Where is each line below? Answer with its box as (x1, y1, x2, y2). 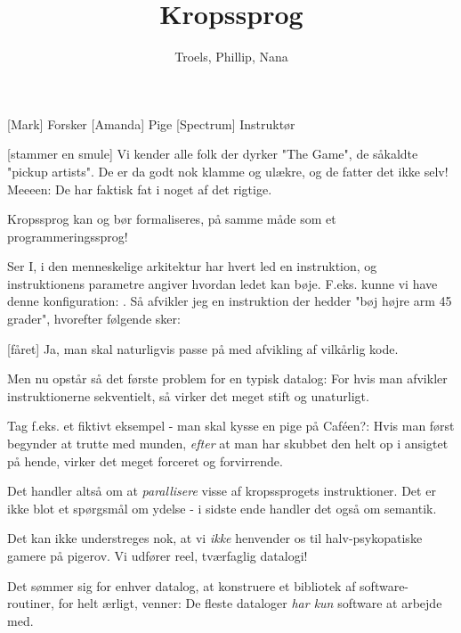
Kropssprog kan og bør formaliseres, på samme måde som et (7, 210, 336, 228)
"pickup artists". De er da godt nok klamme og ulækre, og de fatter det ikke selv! (7, 161, 449, 180)
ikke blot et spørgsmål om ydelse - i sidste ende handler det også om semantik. (7, 498, 437, 517)
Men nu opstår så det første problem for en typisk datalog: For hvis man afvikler (7, 369, 448, 388)
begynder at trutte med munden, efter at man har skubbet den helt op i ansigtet (7, 434, 449, 453)
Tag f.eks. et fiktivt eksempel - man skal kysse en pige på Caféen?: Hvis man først (7, 416, 455, 435)
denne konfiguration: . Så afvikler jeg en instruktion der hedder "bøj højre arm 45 (7, 292, 452, 310)
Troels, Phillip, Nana (174, 47, 288, 66)
